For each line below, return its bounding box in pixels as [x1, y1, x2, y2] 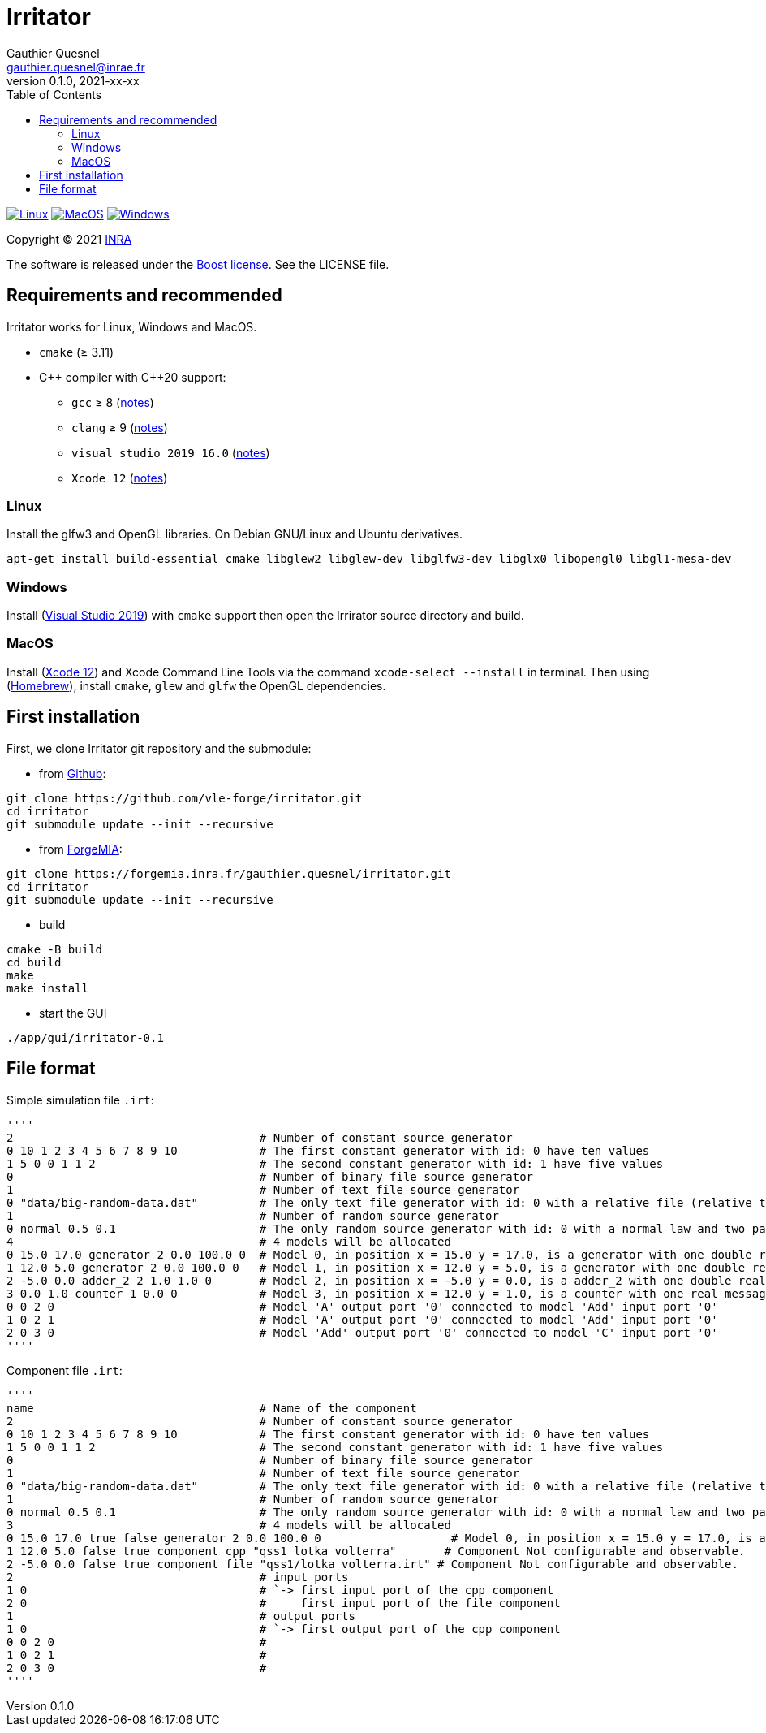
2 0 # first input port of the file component [6, 1596, 561, 1610]
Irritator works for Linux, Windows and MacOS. [6, 319, 257, 334]
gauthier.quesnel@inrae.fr [6, 59, 145, 74]
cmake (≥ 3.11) [39, 344, 114, 359]
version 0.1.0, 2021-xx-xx [6, 73, 140, 88]
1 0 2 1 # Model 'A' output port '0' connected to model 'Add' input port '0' [6, 1312, 718, 1326]
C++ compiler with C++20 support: [39, 370, 226, 384]
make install [6, 981, 89, 995]
